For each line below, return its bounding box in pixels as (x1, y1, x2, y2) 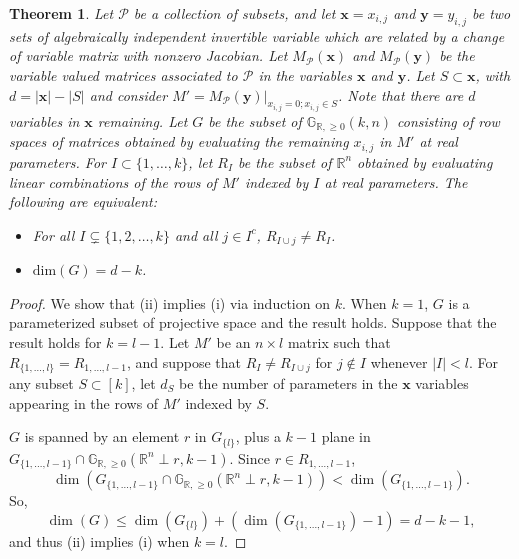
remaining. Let (97, 111, 188, 132)
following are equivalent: (9, 191, 157, 212)
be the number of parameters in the (179, 372, 398, 393)
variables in (9, 111, 80, 132)
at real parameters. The (324, 171, 468, 192)
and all (174, 224, 218, 245)
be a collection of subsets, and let (133, 3, 336, 23)
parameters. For (9, 151, 106, 172)
